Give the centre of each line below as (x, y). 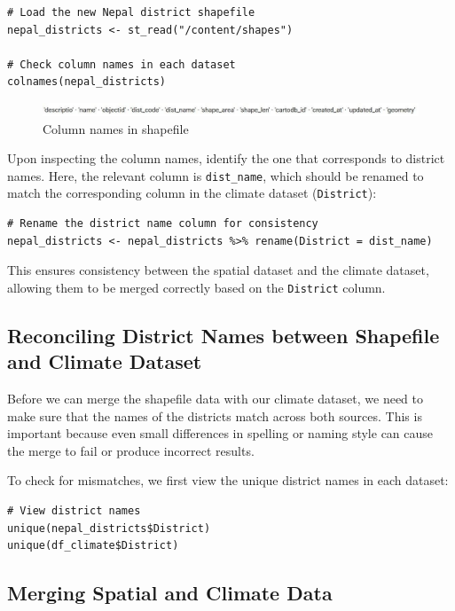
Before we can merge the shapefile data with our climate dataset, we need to (215, 399)
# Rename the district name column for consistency (163, 224)
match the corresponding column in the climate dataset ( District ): (192, 193)
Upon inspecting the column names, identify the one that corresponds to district (226, 158)
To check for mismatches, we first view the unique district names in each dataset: (228, 480)
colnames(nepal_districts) (86, 82)
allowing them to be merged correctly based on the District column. (196, 287)
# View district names (74, 511)
